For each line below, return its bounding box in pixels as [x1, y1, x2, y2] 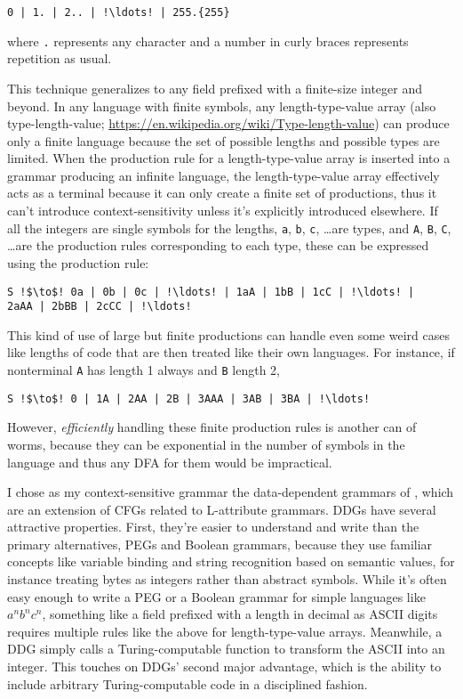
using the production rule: [7, 253, 149, 272]
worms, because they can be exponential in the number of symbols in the [7, 435, 405, 453]
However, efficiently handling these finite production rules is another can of [7, 418, 417, 436]
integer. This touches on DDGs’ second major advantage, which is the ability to [7, 657, 442, 676]
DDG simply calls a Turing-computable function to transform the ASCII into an [7, 639, 445, 658]
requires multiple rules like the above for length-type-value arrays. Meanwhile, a [7, 622, 443, 640]
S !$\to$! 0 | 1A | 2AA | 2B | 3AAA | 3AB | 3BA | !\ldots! [7, 392, 371, 405]
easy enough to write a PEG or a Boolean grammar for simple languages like [7, 587, 426, 606]
